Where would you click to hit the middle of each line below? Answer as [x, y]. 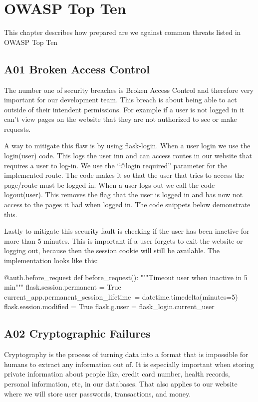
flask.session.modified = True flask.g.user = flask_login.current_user [109, 306]
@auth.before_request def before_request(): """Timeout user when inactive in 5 [126, 277]
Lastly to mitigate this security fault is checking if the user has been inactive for [127, 231]
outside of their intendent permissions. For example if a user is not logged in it [124, 109]
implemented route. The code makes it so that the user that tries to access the [124, 175]
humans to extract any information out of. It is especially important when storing [129, 364]
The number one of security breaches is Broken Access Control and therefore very [129, 90]
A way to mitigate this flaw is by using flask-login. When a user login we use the [127, 146]
